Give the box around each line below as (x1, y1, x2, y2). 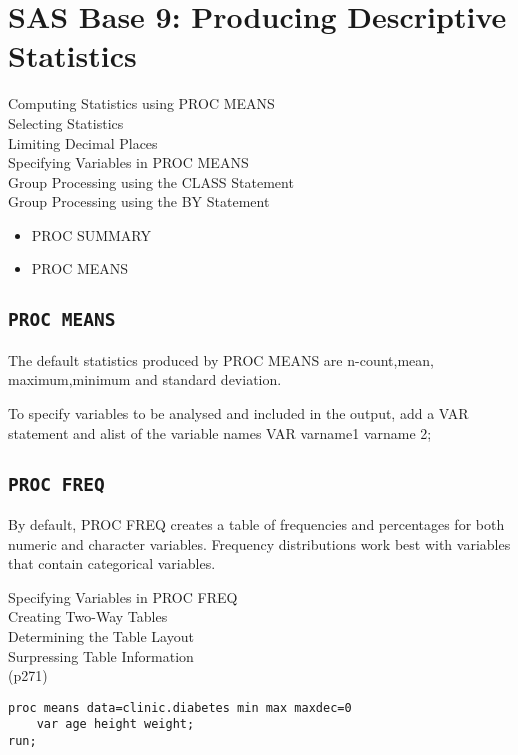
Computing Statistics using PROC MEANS (8, 93, 275, 114)
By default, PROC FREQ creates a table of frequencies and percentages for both (8, 514, 505, 534)
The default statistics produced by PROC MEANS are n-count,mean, (8, 349, 434, 370)
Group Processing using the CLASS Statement (8, 171, 294, 192)
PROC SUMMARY (31, 224, 152, 245)
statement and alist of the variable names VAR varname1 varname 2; (8, 422, 432, 443)
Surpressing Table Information (8, 645, 194, 666)
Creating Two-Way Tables (8, 606, 168, 627)
